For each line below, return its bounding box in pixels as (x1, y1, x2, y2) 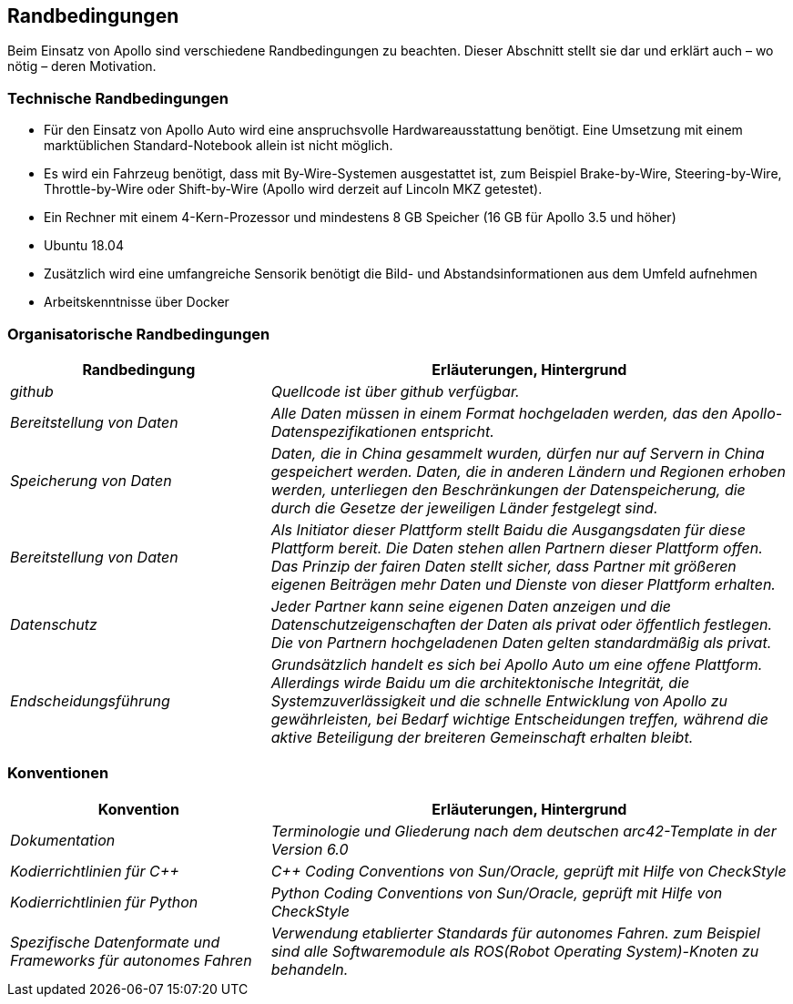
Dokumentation (10, 830, 116, 849)
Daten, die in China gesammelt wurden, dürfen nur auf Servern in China (270, 443, 765, 462)
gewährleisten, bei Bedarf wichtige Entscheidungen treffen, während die (270, 709, 768, 728)
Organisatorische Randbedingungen (7, 324, 270, 343)
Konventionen (7, 764, 109, 783)
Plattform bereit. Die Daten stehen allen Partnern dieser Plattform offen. (270, 538, 763, 557)
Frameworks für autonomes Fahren (10, 950, 252, 969)
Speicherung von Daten (10, 471, 172, 490)
